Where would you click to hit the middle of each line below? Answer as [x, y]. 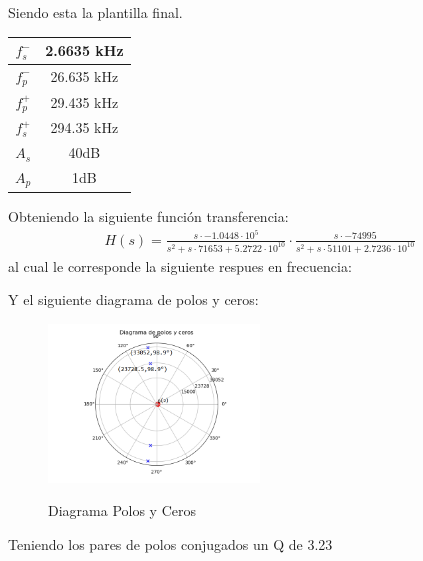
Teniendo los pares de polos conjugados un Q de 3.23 [170, 543]
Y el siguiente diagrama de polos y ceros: [133, 299]
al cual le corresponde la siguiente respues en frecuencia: [180, 265]
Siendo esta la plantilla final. [95, 12]
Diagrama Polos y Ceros [122, 510]
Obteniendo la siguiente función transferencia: [148, 215]
